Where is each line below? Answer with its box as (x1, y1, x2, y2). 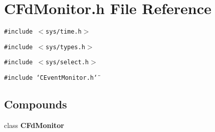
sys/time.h (46, 28, 82, 36)
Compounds (4, 96, 67, 112)
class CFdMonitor (4, 119, 64, 130)
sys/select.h (46, 59, 89, 66)
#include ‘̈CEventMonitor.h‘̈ (4, 74, 98, 82)
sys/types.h (46, 43, 85, 51)
